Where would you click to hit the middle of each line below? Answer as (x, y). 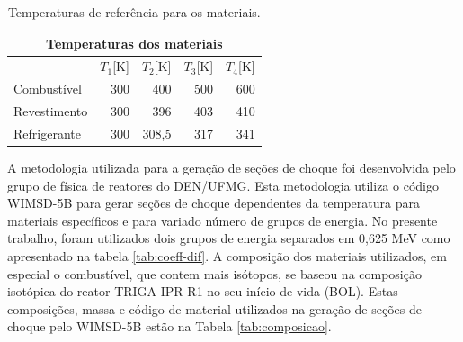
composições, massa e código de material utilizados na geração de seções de (214, 308)
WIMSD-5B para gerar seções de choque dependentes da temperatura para (214, 203)
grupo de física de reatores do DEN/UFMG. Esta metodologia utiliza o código (223, 185)
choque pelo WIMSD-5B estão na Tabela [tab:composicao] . (169, 326)
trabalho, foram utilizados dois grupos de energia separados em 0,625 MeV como (229, 238)
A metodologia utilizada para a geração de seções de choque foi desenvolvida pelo (231, 168)
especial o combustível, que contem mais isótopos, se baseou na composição (214, 273)
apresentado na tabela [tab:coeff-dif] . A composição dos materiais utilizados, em (227, 256)
